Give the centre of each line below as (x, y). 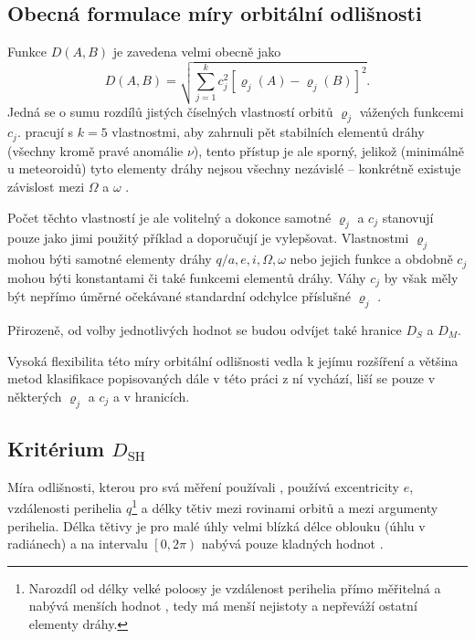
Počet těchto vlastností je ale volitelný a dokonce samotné (169, 217)
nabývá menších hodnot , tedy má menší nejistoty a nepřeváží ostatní (223, 606)
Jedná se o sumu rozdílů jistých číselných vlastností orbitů (170, 111)
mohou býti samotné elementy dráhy (110, 259)
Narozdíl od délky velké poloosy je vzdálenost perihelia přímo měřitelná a (235, 587)
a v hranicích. (151, 396)
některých (35, 396)
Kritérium (56, 448)
